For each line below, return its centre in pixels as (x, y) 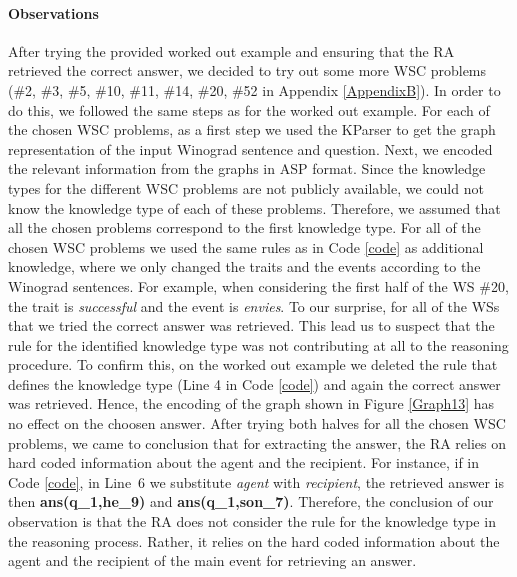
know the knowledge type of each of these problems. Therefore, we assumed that (254, 207)
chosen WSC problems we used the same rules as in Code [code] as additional (246, 246)
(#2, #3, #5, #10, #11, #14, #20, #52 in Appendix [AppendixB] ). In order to (254, 89)
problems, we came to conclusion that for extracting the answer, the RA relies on (257, 442)
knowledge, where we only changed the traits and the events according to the (244, 266)
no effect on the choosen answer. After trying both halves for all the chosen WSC (257, 423)
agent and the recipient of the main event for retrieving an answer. (212, 560)
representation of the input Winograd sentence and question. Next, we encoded (250, 148)
